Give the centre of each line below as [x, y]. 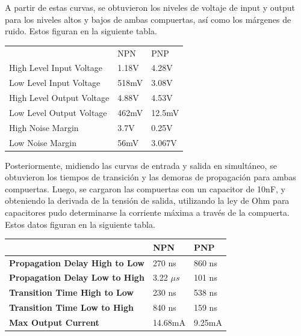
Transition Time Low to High [72, 307]
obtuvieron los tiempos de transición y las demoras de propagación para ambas [150, 177]
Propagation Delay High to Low [77, 262]
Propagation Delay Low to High [77, 277]
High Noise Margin [44, 127]
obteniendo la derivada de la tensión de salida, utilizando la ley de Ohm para [147, 200]
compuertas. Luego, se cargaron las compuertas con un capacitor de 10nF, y [145, 188]
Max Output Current [54, 322]
